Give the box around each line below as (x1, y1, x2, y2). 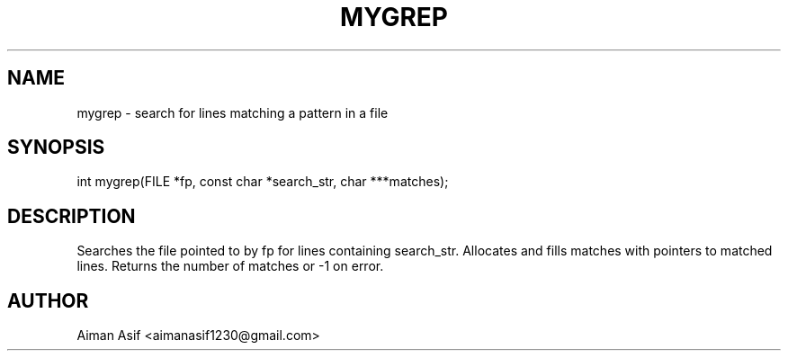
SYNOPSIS (7, 136, 105, 159)
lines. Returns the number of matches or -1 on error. (76, 258, 384, 274)
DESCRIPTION (7, 204, 136, 228)
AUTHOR (7, 289, 89, 312)
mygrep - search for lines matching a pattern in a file (76, 104, 389, 121)
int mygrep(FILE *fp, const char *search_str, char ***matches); (76, 174, 449, 190)
